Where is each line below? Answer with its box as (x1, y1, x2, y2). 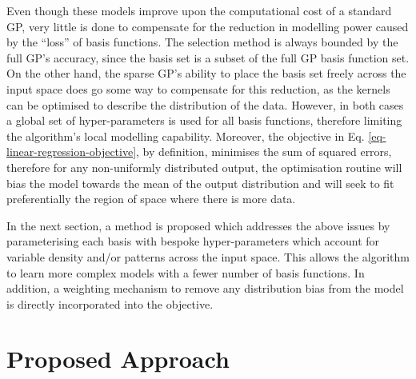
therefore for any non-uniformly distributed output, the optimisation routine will (6, 158, 402, 175)
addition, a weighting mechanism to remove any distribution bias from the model (6, 280, 404, 297)
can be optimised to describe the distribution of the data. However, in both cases (6, 96, 404, 113)
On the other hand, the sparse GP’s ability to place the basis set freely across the (6, 65, 406, 82)
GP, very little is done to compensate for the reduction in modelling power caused (6, 18, 409, 34)
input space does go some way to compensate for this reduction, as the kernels (6, 80, 390, 97)
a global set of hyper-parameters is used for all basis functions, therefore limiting (6, 112, 402, 129)
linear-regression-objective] (6, 143, 137, 160)
